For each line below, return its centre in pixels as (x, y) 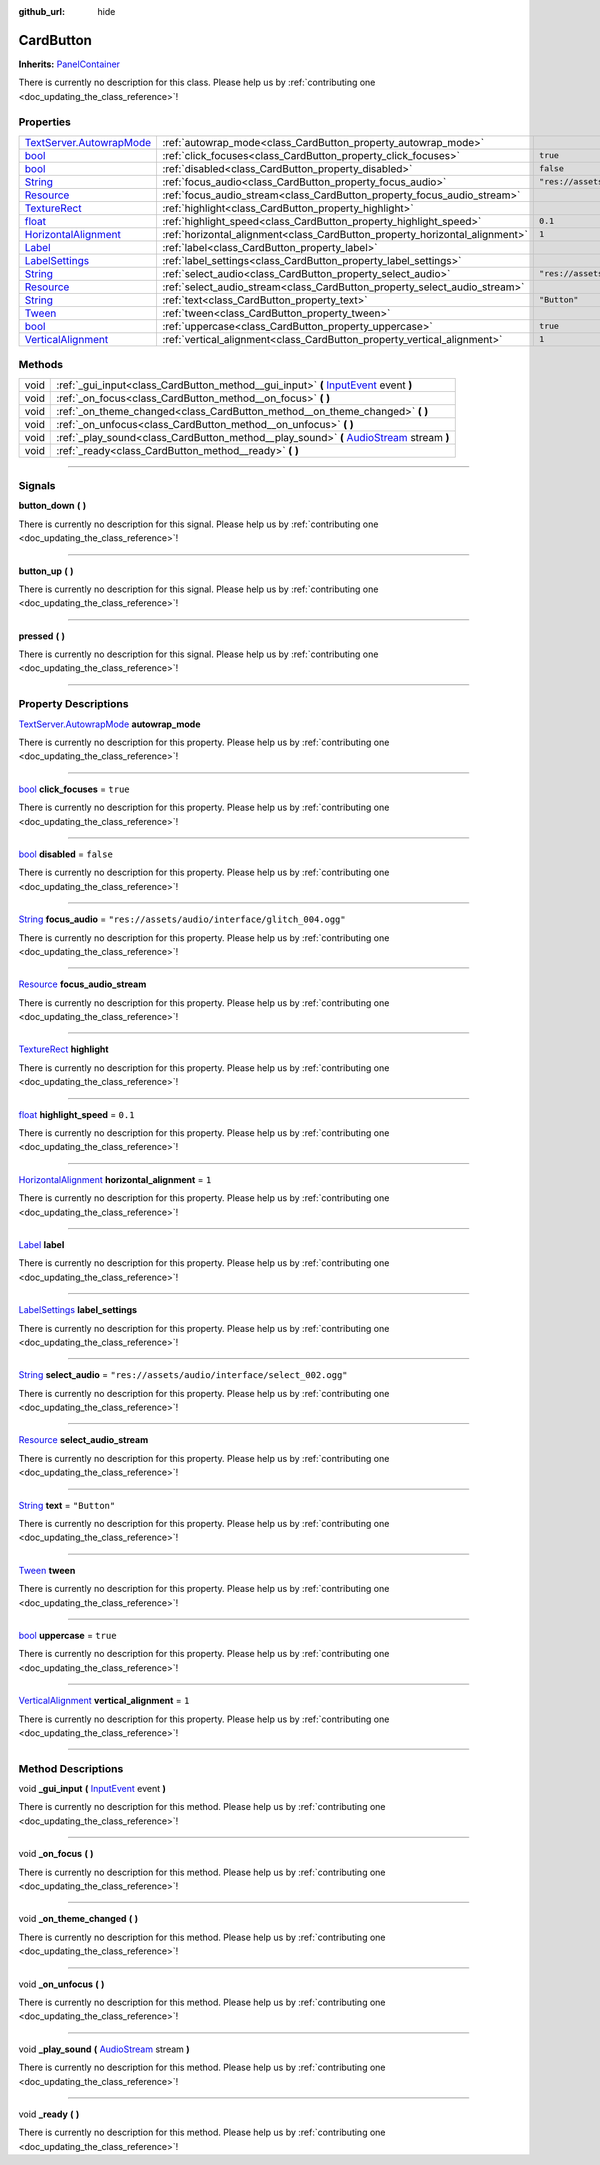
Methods (41, 365)
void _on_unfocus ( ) (61, 1984)
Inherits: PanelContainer (69, 64)
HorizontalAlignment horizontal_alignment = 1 (115, 1179)
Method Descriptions (71, 1768)
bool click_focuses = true (74, 789)
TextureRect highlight (63, 1049)
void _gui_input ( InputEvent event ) (92, 1789)
